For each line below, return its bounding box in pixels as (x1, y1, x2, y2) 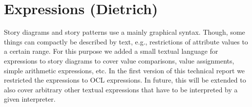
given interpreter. (4, 94, 56, 104)
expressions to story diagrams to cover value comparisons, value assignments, (4, 55, 234, 65)
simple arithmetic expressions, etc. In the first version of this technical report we (4, 65, 245, 75)
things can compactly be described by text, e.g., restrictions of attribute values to (4, 36, 248, 46)
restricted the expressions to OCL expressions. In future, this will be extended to (4, 75, 246, 85)
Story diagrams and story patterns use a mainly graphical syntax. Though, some (4, 27, 245, 37)
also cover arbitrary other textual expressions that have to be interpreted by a (4, 84, 238, 94)
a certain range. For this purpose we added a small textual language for (4, 46, 218, 56)
